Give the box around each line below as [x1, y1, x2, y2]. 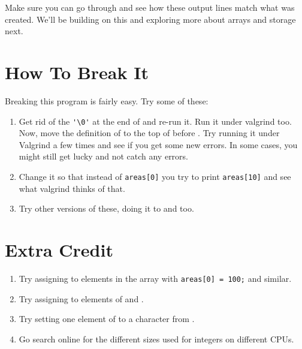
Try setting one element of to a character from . [19, 312, 195, 325]
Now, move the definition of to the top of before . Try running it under [19, 127, 280, 139]
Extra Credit [5, 237, 113, 261]
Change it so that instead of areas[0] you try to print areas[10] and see [19, 170, 291, 182]
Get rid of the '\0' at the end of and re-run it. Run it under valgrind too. [19, 115, 292, 127]
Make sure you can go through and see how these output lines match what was [5, 1, 295, 13]
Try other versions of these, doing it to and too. [19, 202, 194, 215]
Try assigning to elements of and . [19, 292, 144, 305]
